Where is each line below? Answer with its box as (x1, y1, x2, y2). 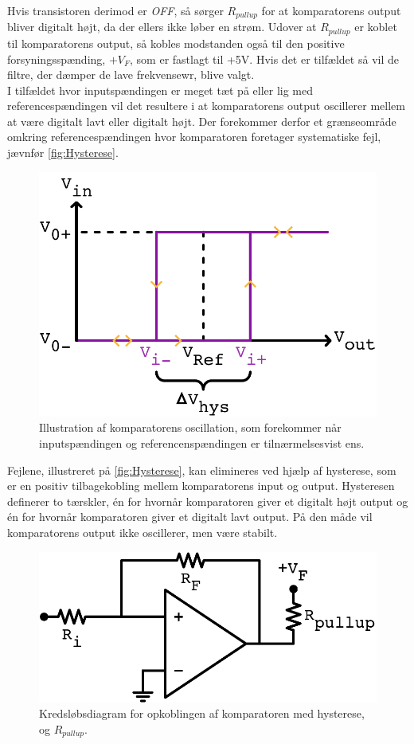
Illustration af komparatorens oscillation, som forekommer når (39, 419, 342, 436)
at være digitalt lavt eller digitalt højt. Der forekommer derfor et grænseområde (7, 112, 396, 129)
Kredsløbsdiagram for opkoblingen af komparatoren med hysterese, (39, 705, 365, 722)
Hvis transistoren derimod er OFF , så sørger (7, 2, 224, 18)
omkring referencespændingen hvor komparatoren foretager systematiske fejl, (7, 128, 381, 145)
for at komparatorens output (261, 2, 401, 18)
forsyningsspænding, (7, 50, 106, 67)
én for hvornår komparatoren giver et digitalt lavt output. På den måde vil (7, 508, 373, 525)
